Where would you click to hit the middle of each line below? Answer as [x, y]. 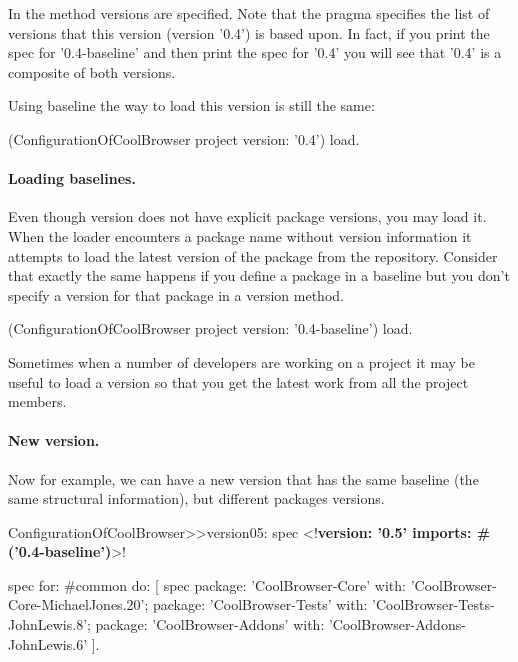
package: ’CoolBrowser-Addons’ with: [210, 624]
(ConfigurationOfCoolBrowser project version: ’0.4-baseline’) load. [210, 328]
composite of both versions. [92, 71]
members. [37, 401]
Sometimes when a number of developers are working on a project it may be [241, 361]
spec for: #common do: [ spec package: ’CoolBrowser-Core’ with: [207, 584]
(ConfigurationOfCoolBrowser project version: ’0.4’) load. [184, 138]
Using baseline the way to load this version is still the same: [191, 105]
